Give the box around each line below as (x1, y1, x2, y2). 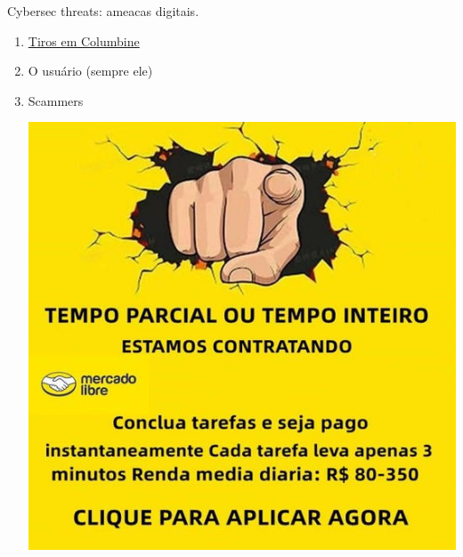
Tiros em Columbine (28, 31, 140, 50)
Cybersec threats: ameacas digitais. (7, 2, 199, 20)
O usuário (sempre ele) (28, 61, 153, 80)
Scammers (28, 91, 84, 109)
